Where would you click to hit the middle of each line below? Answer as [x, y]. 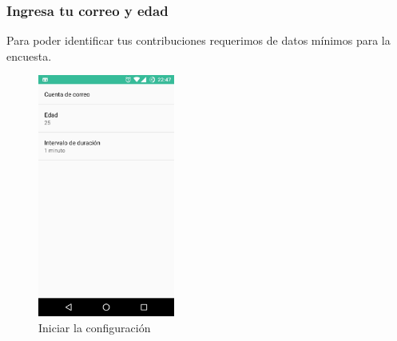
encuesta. [29, 56]
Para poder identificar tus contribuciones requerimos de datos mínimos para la [198, 40]
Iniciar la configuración [95, 327]
